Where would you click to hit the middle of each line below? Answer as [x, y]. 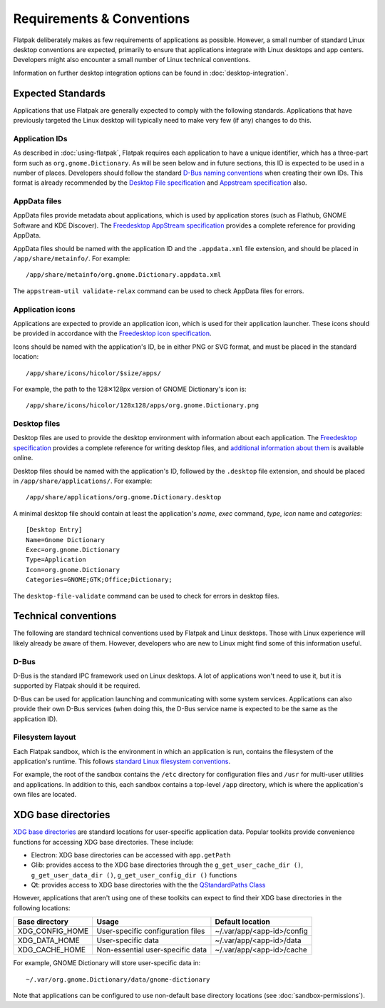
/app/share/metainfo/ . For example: [72, 259]
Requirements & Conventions [102, 19]
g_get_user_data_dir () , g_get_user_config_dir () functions [134, 875]
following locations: [42, 908]
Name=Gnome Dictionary [66, 540]
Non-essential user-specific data [152, 950]
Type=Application [56, 560]
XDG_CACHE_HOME [51, 950]
